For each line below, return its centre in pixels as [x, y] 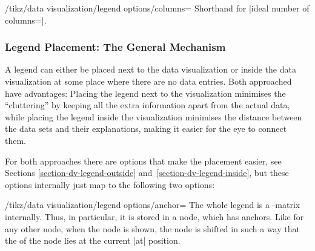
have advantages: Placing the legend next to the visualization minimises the [145, 93]
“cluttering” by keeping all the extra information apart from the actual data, [148, 105]
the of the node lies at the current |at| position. [93, 240]
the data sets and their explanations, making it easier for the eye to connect [146, 129]
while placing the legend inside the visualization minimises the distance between [154, 116]
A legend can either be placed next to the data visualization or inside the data [151, 69]
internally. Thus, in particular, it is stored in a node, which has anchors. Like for [154, 216]
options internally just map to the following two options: [110, 184]
